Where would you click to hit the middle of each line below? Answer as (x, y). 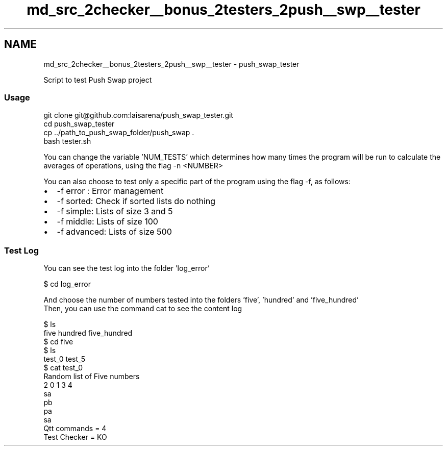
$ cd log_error (67, 284)
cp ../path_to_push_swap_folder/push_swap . (119, 133)
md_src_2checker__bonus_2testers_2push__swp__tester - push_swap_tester (171, 64)
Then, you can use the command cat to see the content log (143, 309)
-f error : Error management (110, 191)
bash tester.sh (67, 141)
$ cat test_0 (63, 368)
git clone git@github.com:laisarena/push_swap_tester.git (138, 115)
